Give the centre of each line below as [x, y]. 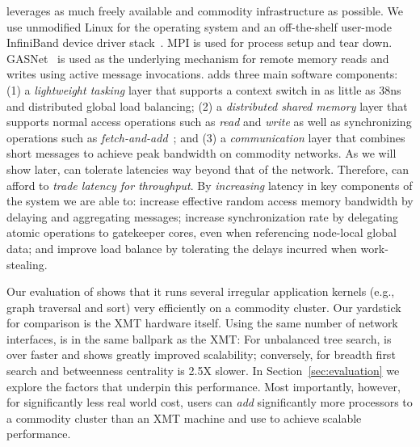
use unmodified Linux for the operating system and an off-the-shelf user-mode [199, 26]
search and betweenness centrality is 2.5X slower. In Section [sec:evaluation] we [203, 371]
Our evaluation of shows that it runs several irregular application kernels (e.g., [201, 291]
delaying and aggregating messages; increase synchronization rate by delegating [203, 216]
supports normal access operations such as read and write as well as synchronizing [209, 122]
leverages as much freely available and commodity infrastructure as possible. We [205, 11]
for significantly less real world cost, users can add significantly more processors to [210, 402]
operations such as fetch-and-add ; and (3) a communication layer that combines [206, 137]
